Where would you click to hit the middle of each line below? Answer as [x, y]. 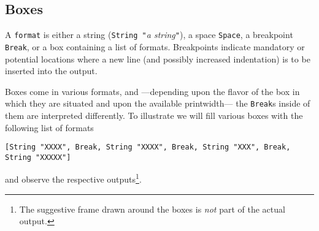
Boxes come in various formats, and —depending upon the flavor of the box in [152, 91]
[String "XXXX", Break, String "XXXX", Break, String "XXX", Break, [148, 147]
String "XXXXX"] [38, 157]
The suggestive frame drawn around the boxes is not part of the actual [152, 209]
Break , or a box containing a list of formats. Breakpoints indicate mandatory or [155, 46]
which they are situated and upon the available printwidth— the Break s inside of [158, 103]
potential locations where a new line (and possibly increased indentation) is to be [158, 59]
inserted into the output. [51, 71]
